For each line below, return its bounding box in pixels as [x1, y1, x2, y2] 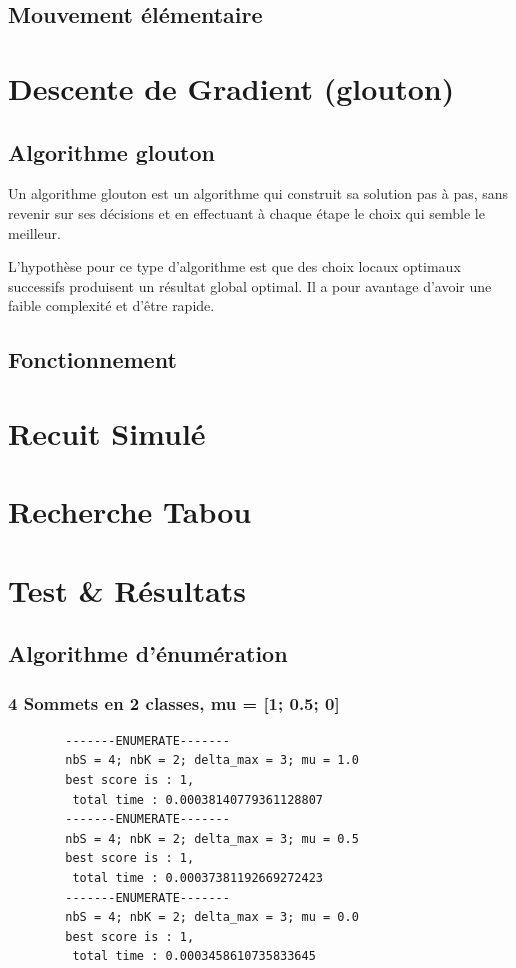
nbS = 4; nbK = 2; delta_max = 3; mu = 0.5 [65, 831, 359, 846]
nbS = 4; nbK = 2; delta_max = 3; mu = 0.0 [65, 910, 359, 925]
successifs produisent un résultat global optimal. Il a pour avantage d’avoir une [8, 275, 492, 296]
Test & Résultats [8, 569, 247, 610]
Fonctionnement [8, 344, 177, 375]
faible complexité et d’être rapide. [8, 295, 215, 316]
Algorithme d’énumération [8, 638, 288, 669]
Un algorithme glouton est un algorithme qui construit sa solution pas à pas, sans [8, 183, 509, 204]
